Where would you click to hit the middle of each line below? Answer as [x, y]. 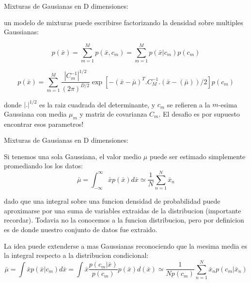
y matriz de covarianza [113, 113]
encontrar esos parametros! [44, 124]
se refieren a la [188, 104]
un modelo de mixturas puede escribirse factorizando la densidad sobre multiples [124, 22]
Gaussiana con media [35, 113]
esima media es [225, 246]
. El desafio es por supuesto [199, 113]
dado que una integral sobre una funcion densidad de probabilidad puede [112, 201]
